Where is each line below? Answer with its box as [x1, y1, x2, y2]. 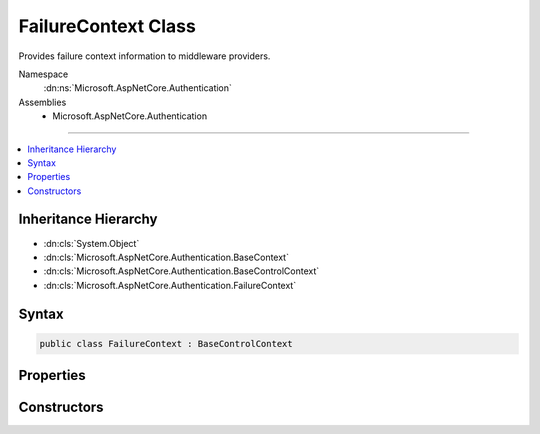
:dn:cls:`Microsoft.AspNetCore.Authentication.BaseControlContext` [43, 265, 320, 277]
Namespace [18, 68, 69, 80]
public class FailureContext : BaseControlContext [39, 338, 294, 349]
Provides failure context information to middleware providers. [18, 50, 271, 62]
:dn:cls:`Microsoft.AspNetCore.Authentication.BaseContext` [43, 251, 290, 263]
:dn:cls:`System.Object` [43, 237, 140, 249]
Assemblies [18, 96, 67, 108]
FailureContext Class [18, 15, 197, 37]
